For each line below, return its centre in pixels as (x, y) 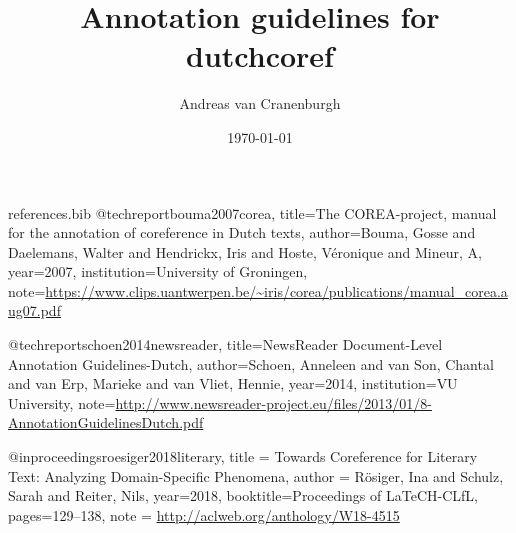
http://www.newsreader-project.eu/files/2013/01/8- (273, 402)
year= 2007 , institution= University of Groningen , (158, 271)
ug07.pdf (34, 310)
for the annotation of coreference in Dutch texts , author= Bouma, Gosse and (242, 232)
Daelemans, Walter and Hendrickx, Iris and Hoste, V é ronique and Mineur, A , (245, 251)
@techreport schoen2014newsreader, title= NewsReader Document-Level (225, 344)
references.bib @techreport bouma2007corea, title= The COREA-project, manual (252, 212)
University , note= (62, 402)
